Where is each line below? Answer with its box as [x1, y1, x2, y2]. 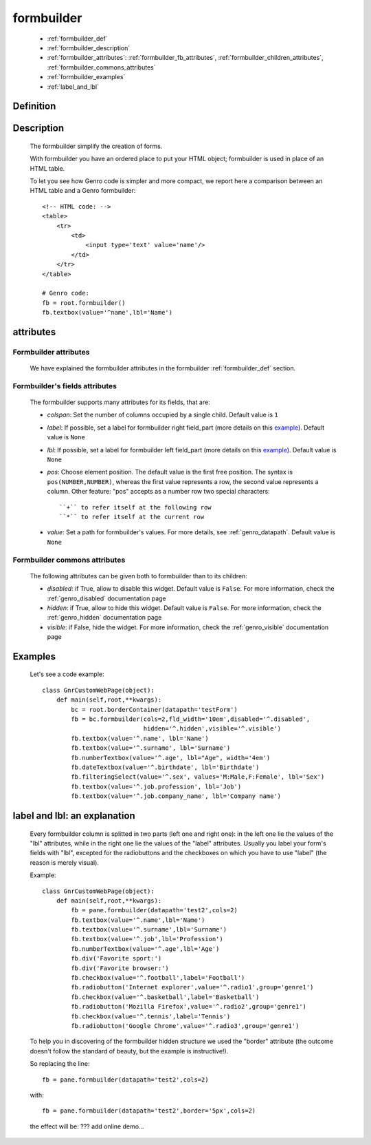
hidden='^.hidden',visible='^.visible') [143, 725, 282, 733]
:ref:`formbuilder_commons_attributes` [47, 63, 156, 72]
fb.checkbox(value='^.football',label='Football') [71, 974, 245, 982]
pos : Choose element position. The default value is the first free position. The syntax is [47, 468, 293, 476]
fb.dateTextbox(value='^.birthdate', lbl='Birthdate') [71, 764, 260, 771]
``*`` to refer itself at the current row [59, 513, 205, 521]
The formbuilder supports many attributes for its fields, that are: [30, 398, 210, 406]
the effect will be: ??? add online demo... [30, 1122, 144, 1131]
